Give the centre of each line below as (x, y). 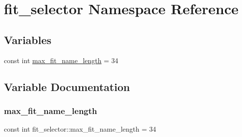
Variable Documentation (67, 86)
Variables (28, 39)
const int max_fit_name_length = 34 (61, 60)
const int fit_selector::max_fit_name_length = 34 (80, 129)
